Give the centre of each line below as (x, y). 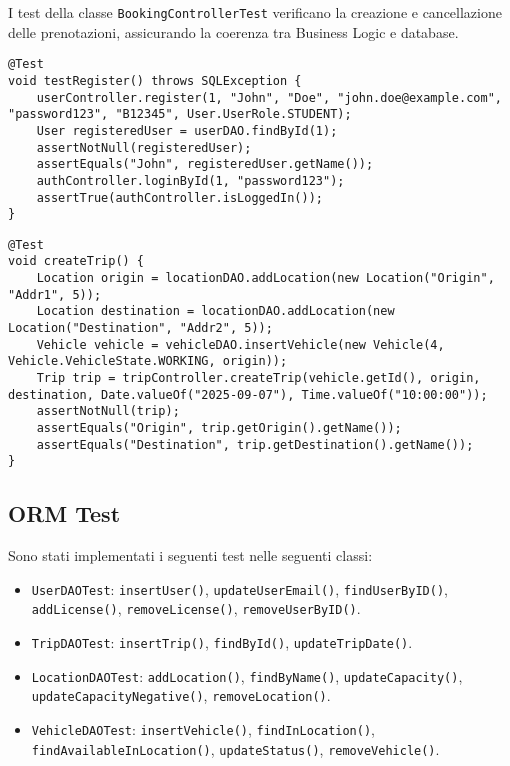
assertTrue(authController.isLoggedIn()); (179, 197)
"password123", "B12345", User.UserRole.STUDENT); (180, 114)
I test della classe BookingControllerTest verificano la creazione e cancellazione (255, 12)
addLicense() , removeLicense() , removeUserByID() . (196, 608)
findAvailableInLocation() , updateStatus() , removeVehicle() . (235, 748)
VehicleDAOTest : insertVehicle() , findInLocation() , (203, 729)
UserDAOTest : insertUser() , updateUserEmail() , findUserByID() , (239, 588)
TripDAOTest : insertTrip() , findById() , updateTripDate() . (222, 642)
